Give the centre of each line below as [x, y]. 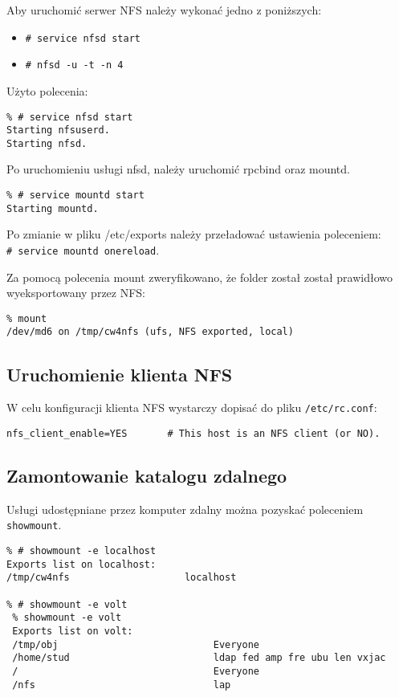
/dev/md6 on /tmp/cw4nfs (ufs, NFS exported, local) [150, 332]
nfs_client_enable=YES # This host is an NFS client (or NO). [193, 433]
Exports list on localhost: [81, 564]
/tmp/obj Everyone [136, 644]
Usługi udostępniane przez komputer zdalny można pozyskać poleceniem [185, 509]
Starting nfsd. [47, 143]
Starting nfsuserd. [58, 130]
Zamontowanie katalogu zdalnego [147, 476]
